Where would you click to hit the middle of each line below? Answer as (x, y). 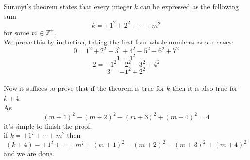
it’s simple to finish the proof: (48, 125)
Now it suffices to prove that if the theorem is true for (84, 88)
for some (17, 32)
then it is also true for (205, 88)
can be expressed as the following (189, 6)
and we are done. (29, 153)
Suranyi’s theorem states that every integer (68, 6)
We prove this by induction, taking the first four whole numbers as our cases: (119, 42)
